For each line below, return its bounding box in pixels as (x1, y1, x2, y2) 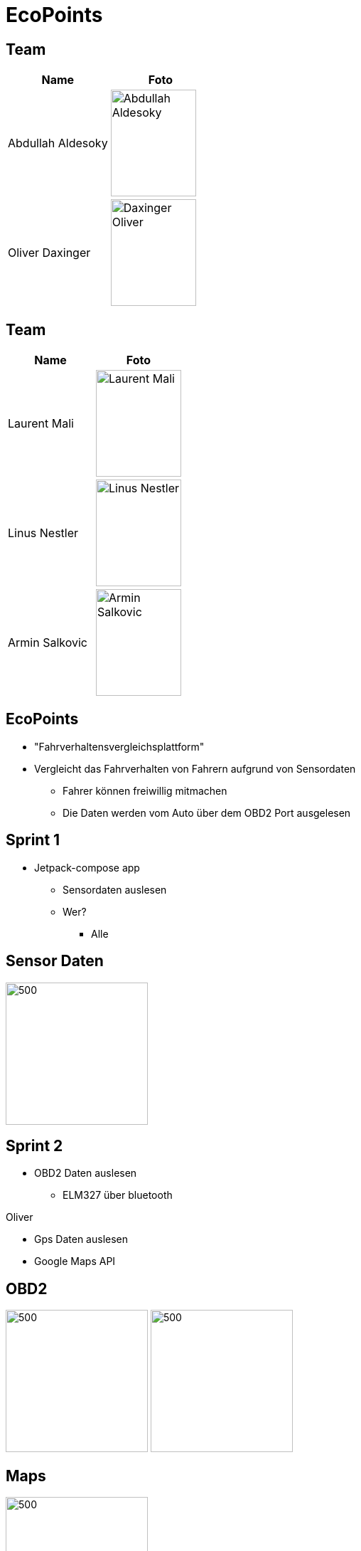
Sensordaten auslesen (63, 883, 167, 896)
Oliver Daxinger (8, 245, 91, 260)
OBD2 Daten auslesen (34, 1167, 137, 1180)
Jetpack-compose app (34, 861, 140, 874)
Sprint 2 (6, 1136, 63, 1155)
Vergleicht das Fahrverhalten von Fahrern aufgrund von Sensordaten (34, 762, 356, 775)
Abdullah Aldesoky (8, 136, 108, 151)
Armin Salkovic (8, 635, 87, 650)
